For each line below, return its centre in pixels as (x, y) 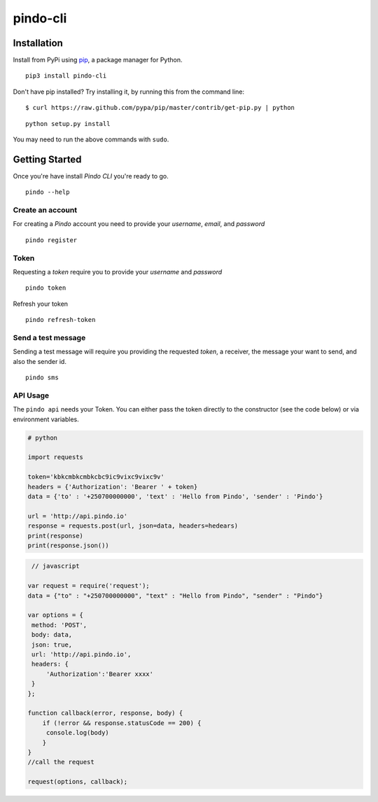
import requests (56, 457)
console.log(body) (78, 733)
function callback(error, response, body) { (105, 713)
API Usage (31, 395)
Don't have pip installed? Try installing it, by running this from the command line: (129, 92)
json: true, (52, 645)
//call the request (61, 762)
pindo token (46, 288)
